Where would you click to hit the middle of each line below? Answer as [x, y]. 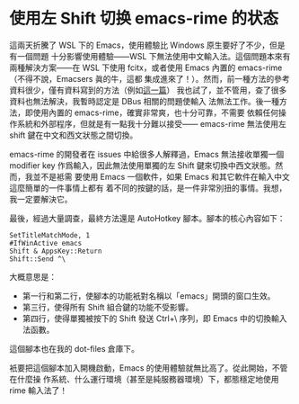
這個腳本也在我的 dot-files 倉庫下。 [75, 348]
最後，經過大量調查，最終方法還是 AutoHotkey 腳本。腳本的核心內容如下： [147, 218]
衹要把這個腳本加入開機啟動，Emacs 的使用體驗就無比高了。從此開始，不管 [149, 368]
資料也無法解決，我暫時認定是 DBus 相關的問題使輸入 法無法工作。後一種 [145, 101]
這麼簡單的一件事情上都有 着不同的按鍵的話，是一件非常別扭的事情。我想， [148, 188]
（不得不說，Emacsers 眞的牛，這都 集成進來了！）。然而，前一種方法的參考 [149, 78]
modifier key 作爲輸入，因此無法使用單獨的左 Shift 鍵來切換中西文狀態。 [142, 165]
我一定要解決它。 [41, 199]
